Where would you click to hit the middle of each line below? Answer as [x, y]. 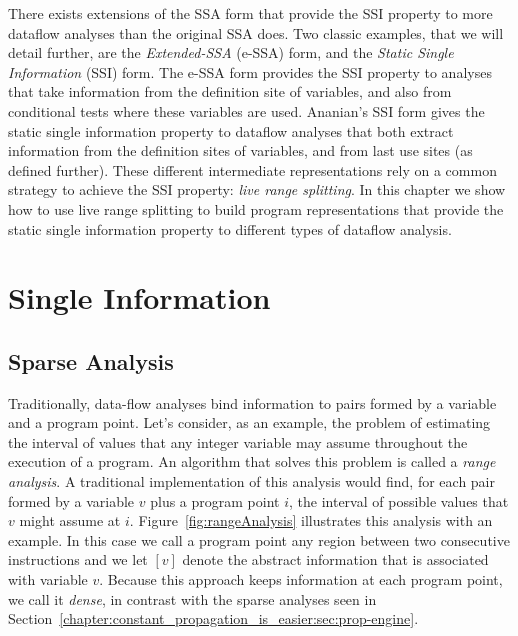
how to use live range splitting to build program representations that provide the [256, 208]
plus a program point [215, 500]
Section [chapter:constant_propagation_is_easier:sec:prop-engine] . [213, 618]
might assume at [70, 520]
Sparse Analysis [91, 360]
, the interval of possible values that [399, 500]
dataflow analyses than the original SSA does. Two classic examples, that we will [256, 32]
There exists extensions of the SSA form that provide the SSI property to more [250, 13]
